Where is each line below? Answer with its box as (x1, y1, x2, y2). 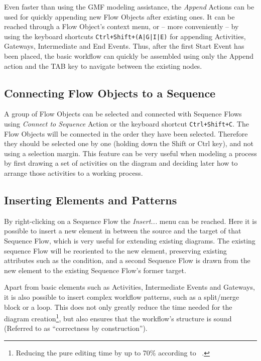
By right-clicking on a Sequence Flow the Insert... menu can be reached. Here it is (4, 215, 257, 226)
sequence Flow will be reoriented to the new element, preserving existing (4, 245, 227, 256)
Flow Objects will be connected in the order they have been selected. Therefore (4, 128, 248, 139)
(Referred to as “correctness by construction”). (4, 323, 148, 333)
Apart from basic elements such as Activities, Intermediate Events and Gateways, (4, 282, 255, 292)
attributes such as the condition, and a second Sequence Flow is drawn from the (4, 255, 250, 266)
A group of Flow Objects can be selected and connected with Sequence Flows (4, 108, 242, 119)
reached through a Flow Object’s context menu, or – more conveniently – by (4, 21, 239, 32)
